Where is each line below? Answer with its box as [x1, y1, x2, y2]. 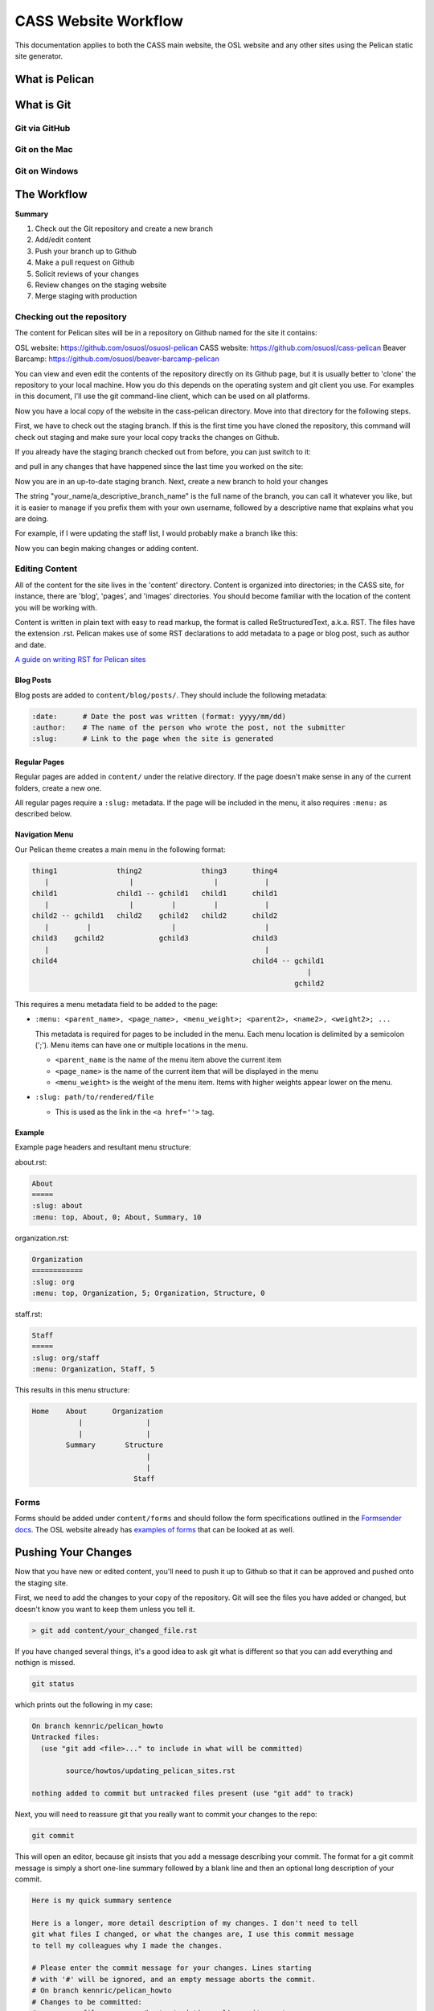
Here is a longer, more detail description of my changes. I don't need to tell [31, 1918, 358, 1927]
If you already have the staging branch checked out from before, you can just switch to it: [14, 446, 311, 456]
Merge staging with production [35, 291, 137, 301]
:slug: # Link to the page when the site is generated [31, 734, 274, 743]
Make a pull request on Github [35, 257, 135, 267]
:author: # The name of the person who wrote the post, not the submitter [31, 722, 346, 732]
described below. [14, 809, 72, 819]
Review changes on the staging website [35, 280, 167, 290]
